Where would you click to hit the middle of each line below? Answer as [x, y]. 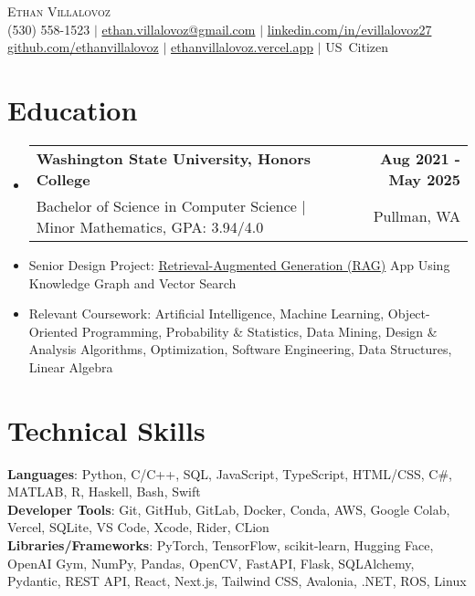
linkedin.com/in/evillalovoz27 [349, 29]
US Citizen [357, 47]
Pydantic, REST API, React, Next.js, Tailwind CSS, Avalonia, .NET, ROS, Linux [237, 581]
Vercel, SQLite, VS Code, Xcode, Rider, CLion [138, 527]
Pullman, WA [417, 216]
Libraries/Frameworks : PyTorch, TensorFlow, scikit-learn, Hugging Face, [221, 544]
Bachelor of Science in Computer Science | [171, 205]
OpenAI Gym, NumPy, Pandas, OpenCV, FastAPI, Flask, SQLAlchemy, [211, 563]
